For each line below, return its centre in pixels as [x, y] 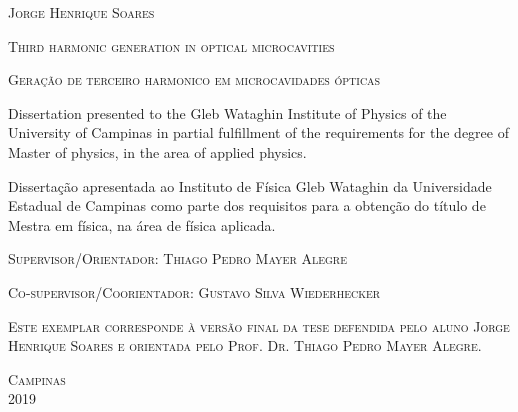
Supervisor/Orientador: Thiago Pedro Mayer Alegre [178, 258]
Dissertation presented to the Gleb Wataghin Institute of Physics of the [227, 112]
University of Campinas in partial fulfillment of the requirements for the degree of [258, 132]
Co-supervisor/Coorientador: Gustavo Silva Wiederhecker [194, 291]
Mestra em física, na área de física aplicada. [142, 224]
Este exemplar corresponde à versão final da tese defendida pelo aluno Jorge [259, 325]
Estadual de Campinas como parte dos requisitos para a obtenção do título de [247, 205]
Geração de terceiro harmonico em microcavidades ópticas [194, 79]
